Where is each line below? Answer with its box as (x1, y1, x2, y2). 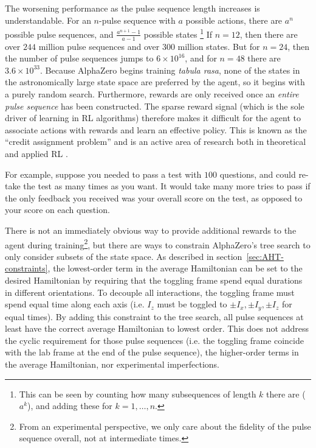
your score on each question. (5, 203, 110, 216)
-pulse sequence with (99, 13, 176, 26)
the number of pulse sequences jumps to (5, 52, 154, 65)
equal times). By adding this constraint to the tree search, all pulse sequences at (5, 310, 304, 323)
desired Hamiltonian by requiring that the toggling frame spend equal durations (5, 274, 303, 287)
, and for (185, 52, 217, 65)
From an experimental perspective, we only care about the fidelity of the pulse (19, 419, 311, 432)
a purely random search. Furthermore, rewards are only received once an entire (5, 88, 299, 100)
